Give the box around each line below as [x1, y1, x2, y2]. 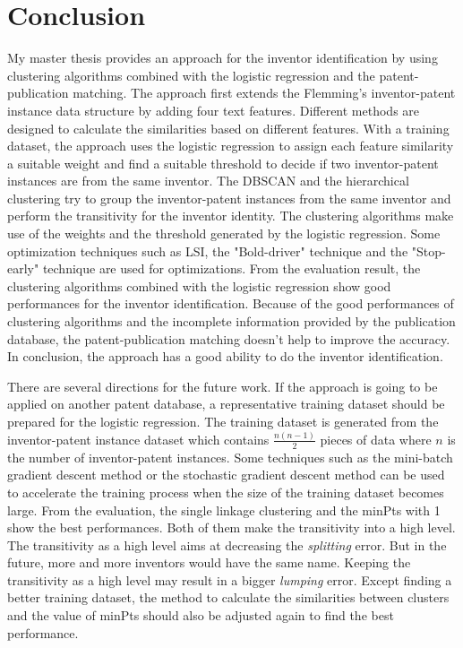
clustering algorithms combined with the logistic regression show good [7, 276, 391, 295]
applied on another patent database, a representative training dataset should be [7, 394, 445, 413]
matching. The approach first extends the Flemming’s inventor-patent [73, 83, 456, 102]
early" [7, 259, 39, 278]
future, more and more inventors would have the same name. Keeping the [7, 553, 411, 572]
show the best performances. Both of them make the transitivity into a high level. [7, 518, 456, 537]
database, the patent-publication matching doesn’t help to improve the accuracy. [7, 329, 450, 348]
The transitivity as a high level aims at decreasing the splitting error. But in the [7, 535, 447, 554]
